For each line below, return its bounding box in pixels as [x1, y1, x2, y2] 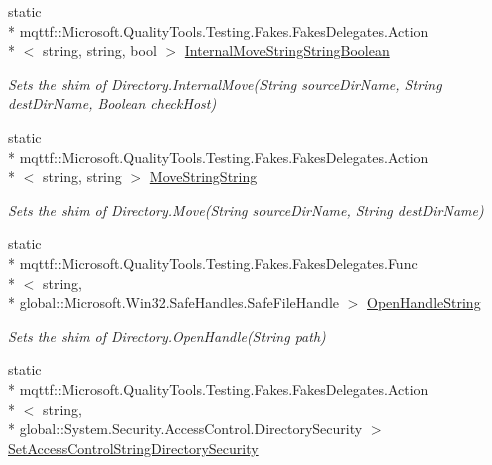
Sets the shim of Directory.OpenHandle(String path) [8, 325, 326, 346]
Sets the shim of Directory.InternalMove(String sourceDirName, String [8, 73, 442, 94]
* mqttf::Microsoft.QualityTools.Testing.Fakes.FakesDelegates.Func [8, 252, 418, 273]
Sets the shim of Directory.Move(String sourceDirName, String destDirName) [8, 199, 484, 220]
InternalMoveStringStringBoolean [184, 40, 390, 61]
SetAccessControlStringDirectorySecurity [8, 437, 259, 458]
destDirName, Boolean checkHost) [8, 93, 217, 114]
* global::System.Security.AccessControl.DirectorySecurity [8, 418, 363, 439]
